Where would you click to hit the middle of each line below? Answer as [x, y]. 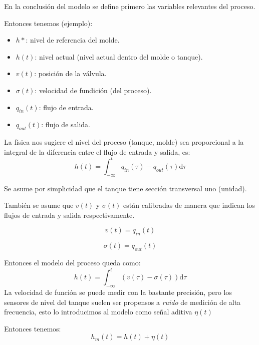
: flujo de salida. [66, 124]
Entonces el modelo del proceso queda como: [72, 263]
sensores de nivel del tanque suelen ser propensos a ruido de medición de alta [122, 302]
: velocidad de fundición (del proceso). [93, 90]
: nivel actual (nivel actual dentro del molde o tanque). [119, 56]
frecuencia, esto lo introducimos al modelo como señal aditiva [98, 312]
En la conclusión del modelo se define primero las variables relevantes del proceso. [130, 6]
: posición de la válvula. [70, 73]
